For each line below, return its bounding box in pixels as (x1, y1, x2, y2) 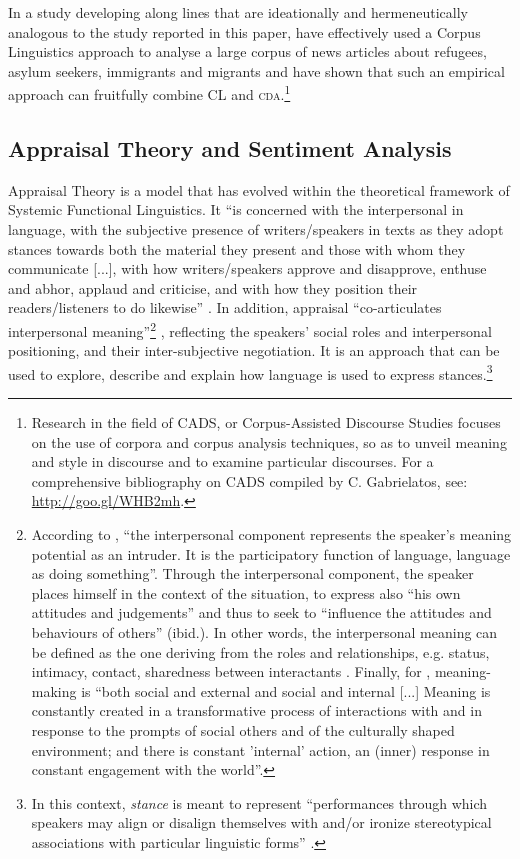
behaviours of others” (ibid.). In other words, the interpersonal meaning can (31, 622, 498, 643)
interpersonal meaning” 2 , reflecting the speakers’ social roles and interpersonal (8, 317, 492, 341)
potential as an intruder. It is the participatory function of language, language (31, 543, 511, 564)
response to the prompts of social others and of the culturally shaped (31, 719, 455, 740)
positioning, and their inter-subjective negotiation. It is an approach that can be (8, 340, 500, 361)
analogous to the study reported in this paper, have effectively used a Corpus (8, 21, 481, 42)
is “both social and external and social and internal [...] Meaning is (81, 680, 491, 701)
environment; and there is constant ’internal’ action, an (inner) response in (31, 739, 490, 760)
